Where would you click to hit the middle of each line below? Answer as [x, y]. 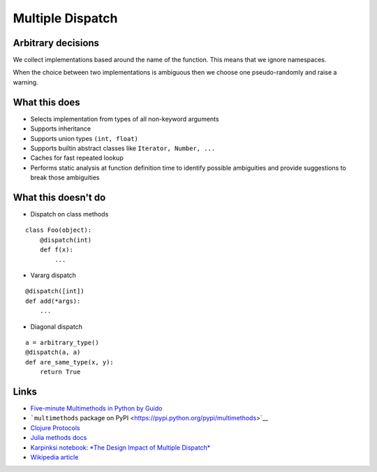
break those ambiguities [65, 177]
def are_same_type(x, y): [70, 362]
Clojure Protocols [55, 428]
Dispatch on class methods [69, 214]
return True [60, 372]
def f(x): [56, 250]
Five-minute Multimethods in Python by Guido [96, 408]
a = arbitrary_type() [62, 342]
